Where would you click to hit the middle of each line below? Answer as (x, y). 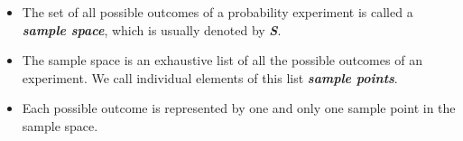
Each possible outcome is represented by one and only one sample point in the (239, 108)
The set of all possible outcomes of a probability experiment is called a (218, 12)
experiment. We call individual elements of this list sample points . (210, 77)
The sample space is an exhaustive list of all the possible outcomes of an (222, 60)
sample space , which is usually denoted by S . (152, 29)
